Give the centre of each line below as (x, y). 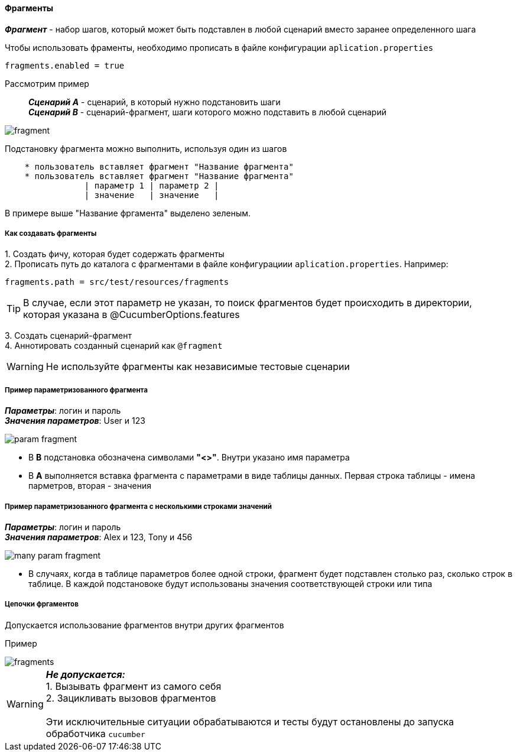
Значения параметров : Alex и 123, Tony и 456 (99, 537)
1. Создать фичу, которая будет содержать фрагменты (115, 254)
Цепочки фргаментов (42, 604)
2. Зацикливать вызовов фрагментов (131, 698)
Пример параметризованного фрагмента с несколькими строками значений (139, 506)
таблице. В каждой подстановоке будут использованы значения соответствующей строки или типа (230, 583)
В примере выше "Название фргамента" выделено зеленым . (128, 213)
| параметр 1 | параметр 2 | (152, 185)
